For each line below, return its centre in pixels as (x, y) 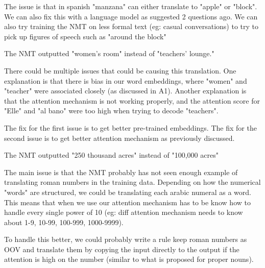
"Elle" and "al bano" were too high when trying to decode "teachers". (111, 111)
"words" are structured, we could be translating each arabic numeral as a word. (128, 192)
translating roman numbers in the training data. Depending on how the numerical (132, 182)
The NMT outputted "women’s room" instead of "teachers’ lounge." (109, 53)
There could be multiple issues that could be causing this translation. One (120, 70)
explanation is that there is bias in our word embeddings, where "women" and (126, 80)
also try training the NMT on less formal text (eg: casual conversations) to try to (131, 26)
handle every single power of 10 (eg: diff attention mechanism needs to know (124, 212)
